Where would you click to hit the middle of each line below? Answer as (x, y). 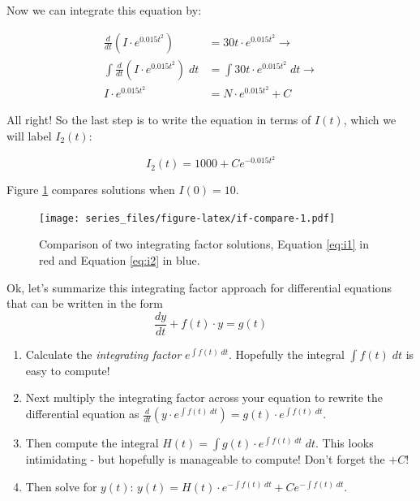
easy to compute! (68, 370)
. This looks (345, 443)
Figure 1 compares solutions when (91, 190)
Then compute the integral (92, 443)
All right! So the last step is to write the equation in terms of (159, 120)
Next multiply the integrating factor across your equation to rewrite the (204, 397)
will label (29, 135)
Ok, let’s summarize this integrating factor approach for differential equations (199, 287)
